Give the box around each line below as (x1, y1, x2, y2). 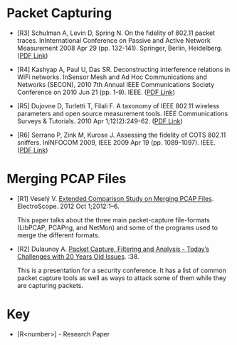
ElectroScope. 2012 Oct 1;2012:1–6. (16, 202, 120, 210)
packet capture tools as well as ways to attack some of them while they (16, 273, 227, 282)
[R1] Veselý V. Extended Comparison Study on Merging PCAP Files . (16, 194, 214, 202)
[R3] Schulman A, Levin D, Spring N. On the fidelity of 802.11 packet (16, 29, 215, 37)
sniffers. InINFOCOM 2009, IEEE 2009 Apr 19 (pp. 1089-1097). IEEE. (16, 138, 216, 147)
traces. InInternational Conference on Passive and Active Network (16, 36, 211, 44)
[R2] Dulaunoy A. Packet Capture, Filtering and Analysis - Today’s (16, 244, 209, 253)
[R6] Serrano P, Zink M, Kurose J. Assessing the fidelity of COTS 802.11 (16, 130, 226, 139)
